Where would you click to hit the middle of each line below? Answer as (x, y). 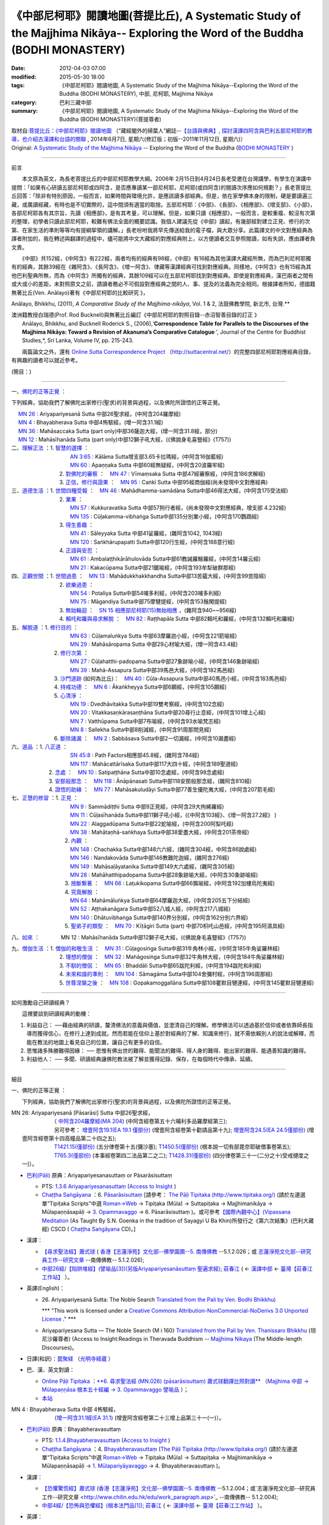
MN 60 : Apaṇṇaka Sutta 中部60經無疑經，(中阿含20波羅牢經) (148, 465)
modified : (24, 77)
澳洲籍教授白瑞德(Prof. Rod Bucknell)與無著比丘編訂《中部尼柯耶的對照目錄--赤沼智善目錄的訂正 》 (136, 315)
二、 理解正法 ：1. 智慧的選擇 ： (50, 448)
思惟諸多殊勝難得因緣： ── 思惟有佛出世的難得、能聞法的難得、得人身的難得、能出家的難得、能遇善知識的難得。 (168, 1050)
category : (24, 102)
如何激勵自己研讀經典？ (41, 1002)
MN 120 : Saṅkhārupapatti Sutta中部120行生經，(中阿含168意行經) (153, 542)
